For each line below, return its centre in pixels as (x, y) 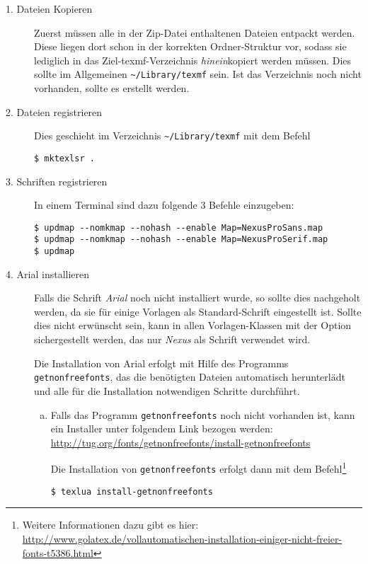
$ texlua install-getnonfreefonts (132, 491)
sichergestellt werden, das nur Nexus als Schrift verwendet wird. (172, 339)
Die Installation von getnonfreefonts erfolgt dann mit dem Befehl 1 (199, 467)
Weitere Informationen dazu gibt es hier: (110, 525)
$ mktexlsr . (64, 158)
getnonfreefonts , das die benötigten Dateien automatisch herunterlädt (190, 377)
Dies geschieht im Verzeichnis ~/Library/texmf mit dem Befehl (172, 136)
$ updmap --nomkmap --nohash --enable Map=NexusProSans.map (179, 228)
